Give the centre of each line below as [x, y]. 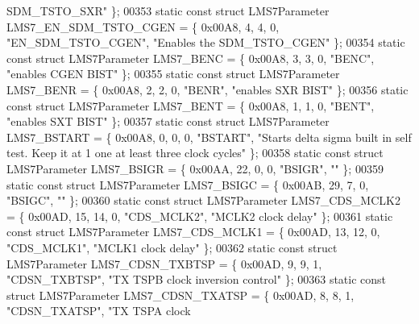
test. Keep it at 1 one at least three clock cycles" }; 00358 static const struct [195, 153]
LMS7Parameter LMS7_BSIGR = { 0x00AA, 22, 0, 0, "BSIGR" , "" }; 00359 [195, 168]
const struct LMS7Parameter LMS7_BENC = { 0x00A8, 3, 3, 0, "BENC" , [191, 58]
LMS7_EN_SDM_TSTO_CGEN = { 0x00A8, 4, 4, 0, [143, 26]
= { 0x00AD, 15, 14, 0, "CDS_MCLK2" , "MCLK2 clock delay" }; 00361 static [200, 216]
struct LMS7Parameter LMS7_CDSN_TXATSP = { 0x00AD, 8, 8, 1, [180, 295]
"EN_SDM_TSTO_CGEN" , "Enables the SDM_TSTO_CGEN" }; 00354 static [206, 42]
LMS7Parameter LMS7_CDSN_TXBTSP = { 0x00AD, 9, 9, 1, [164, 263]
